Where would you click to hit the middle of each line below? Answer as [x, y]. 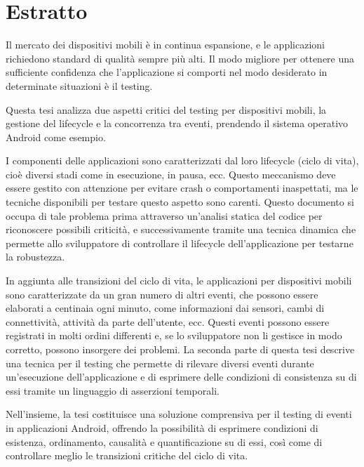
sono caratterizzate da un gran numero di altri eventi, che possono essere [162, 294]
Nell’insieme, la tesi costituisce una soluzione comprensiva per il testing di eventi [179, 414]
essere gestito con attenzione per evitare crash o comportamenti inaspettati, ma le [182, 188]
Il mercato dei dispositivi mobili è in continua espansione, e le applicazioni [165, 45]
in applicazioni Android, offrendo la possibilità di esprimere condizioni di [162, 427]
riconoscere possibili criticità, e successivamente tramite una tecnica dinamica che [181, 229]
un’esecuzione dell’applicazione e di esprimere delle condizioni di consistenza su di [181, 377]
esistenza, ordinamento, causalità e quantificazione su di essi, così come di [164, 441]
